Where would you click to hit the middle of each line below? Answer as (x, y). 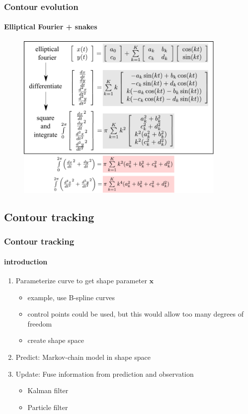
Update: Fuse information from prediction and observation (105, 373)
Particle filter (48, 407)
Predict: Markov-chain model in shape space (83, 357)
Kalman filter (48, 390)
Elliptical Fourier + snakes (51, 27)
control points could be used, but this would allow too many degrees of (135, 314)
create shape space (56, 340)
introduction (26, 261)
